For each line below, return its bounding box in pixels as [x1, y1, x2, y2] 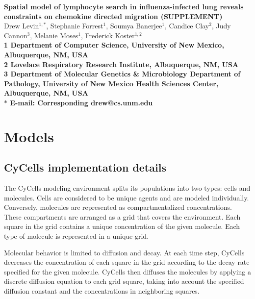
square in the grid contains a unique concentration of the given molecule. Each [4, 221, 240, 231]
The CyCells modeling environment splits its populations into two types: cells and [4, 183, 251, 193]
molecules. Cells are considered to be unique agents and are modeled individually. [4, 192, 249, 202]
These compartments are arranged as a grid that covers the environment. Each [4, 211, 241, 222]
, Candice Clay [165, 21, 209, 31]
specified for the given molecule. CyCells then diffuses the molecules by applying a [4, 266, 251, 276]
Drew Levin [4, 21, 39, 31]
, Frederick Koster [80, 30, 135, 40]
